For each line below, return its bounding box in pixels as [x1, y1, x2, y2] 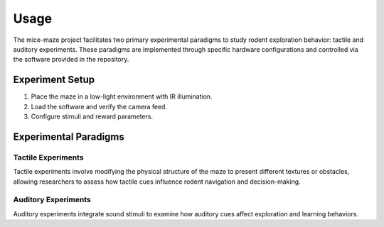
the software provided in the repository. [13, 55, 129, 64]
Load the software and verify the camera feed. [31, 102, 167, 111]
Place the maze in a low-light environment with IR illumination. [31, 92, 213, 101]
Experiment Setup [13, 74, 95, 86]
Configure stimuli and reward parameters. [31, 112, 153, 121]
